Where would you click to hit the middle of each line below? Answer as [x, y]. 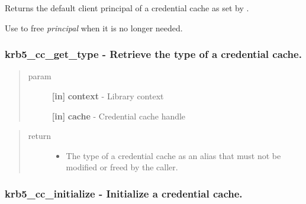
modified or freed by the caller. [122, 167]
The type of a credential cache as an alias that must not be [173, 155]
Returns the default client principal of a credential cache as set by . [127, 8]
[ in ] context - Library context [108, 96]
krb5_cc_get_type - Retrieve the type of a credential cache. [153, 54]
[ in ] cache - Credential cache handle [119, 116]
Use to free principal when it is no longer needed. [94, 27]
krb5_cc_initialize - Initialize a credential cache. [124, 193]
